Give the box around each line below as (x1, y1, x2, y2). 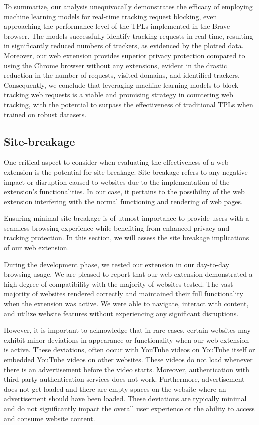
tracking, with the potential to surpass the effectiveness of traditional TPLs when (4, 99, 253, 109)
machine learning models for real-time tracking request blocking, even (4, 11, 217, 21)
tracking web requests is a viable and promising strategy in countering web (4, 89, 233, 100)
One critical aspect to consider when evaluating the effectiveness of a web (4, 157, 229, 167)
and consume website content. (4, 413, 95, 423)
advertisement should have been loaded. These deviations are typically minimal (4, 393, 247, 404)
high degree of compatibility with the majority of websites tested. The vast (4, 278, 233, 289)
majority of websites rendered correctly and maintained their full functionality (4, 288, 243, 299)
